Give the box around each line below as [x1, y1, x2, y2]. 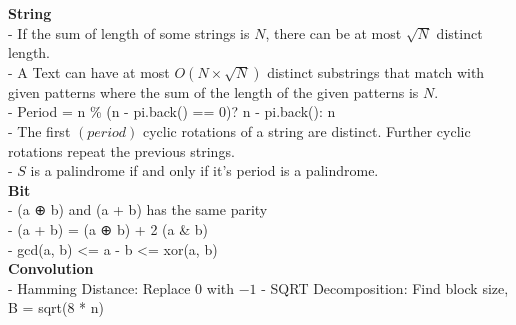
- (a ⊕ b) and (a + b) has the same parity [8, 199, 268, 220]
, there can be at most [265, 22, 402, 43]
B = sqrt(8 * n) [8, 297, 104, 318]
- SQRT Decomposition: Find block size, [261, 277, 509, 298]
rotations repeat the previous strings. [8, 140, 235, 161]
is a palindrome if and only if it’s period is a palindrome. [30, 160, 379, 181]
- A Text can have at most [8, 61, 170, 82]
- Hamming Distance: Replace [8, 277, 191, 298]
